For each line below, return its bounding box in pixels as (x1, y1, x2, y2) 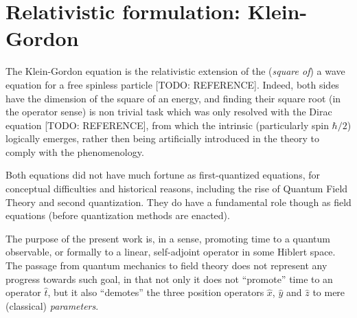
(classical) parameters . (5, 298, 99, 313)
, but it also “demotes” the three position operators (47, 285, 264, 299)
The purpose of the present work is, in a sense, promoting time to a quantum (5, 231, 331, 245)
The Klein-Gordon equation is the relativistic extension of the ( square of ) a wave (5, 64, 345, 78)
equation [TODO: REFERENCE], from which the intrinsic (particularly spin (5, 117, 329, 132)
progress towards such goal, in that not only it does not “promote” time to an (5, 271, 333, 286)
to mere (312, 285, 345, 299)
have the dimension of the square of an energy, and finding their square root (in (5, 91, 341, 105)
